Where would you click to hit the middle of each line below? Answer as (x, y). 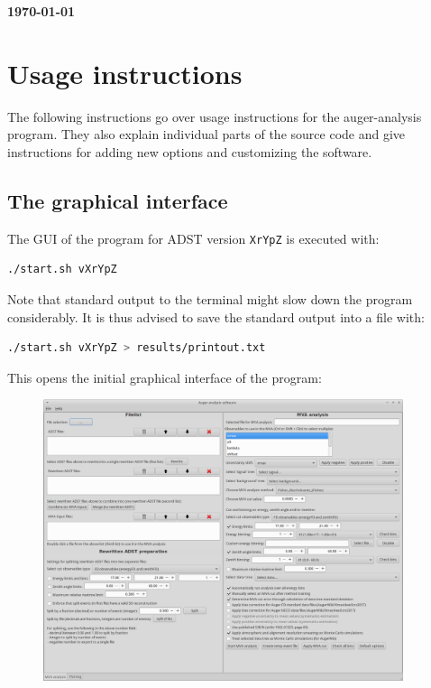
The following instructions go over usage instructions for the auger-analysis (215, 116)
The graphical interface (118, 200)
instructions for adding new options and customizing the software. (190, 151)
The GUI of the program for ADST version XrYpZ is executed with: (193, 238)
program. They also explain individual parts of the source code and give (206, 134)
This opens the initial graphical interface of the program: (165, 377)
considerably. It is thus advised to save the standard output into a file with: (216, 316)
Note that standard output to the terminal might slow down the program (210, 298)
